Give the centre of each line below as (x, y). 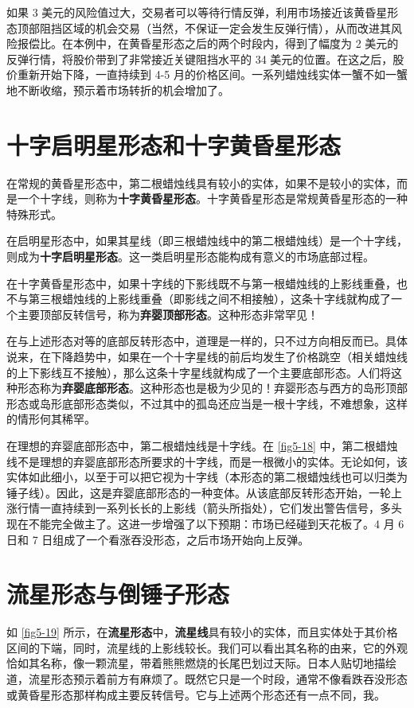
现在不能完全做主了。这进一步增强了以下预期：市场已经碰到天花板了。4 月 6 (205, 523)
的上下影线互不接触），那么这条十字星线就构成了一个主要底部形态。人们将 (199, 372)
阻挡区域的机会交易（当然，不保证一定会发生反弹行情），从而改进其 (215, 27)
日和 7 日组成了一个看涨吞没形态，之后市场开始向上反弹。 (158, 539)
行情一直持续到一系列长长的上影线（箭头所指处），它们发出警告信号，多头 (209, 508)
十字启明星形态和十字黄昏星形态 (174, 144)
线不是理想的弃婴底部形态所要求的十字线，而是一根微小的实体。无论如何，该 (207, 461)
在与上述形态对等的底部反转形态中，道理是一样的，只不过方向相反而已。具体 (207, 341)
